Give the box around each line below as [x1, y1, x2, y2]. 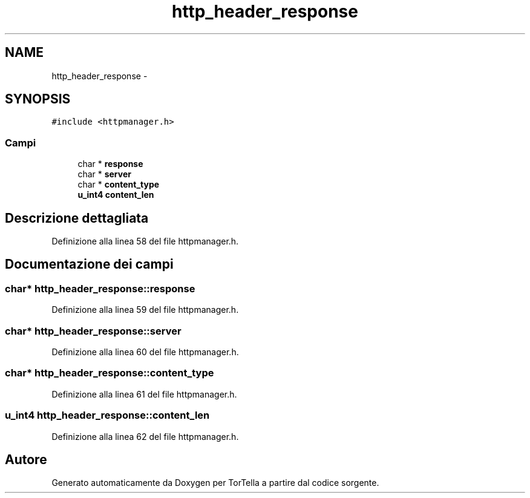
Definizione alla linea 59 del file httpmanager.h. [51, 304, 239, 315]
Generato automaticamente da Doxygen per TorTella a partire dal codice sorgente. [51, 477, 379, 488]
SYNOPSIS [5, 91, 71, 107]
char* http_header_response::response [5, 282, 195, 295]
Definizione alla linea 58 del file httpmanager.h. [51, 236, 239, 247]
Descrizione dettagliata [5, 210, 149, 226]
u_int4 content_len [77, 189, 154, 200]
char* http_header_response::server [5, 324, 182, 337]
